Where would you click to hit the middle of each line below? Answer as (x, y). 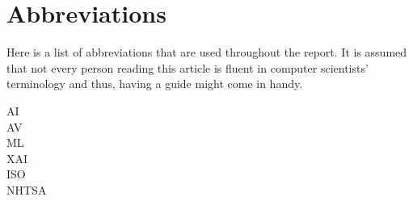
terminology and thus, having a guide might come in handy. (155, 84)
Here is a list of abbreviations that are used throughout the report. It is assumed (207, 52)
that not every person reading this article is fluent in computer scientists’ (188, 67)
